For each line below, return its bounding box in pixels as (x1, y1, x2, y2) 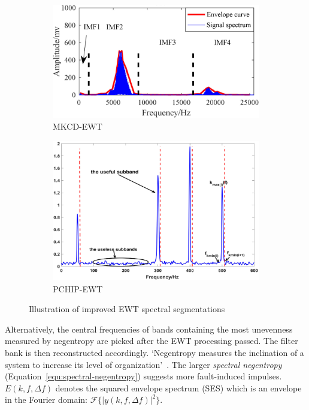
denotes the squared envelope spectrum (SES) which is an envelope (55, 381, 302, 394)
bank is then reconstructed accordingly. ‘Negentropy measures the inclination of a (5, 346, 304, 359)
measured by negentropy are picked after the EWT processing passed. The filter (5, 334, 298, 347)
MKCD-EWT (53, 120, 102, 133)
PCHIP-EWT (53, 282, 103, 295)
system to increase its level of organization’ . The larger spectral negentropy (5, 358, 282, 370)
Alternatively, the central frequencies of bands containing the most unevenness (5, 322, 293, 335)
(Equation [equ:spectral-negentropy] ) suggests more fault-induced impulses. (5, 370, 282, 382)
